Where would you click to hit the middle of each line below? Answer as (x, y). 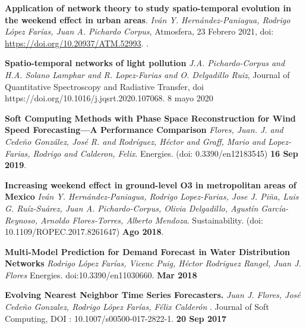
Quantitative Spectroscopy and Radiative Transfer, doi (104, 86)
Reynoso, (21, 220)
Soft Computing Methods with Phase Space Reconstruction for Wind (150, 118)
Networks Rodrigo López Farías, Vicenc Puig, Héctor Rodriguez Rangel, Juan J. (153, 263)
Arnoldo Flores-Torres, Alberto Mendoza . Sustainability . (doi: (152, 220)
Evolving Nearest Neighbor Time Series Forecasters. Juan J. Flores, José (153, 295)
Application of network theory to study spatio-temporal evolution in (148, 8)
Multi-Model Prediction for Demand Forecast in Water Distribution (148, 251)
